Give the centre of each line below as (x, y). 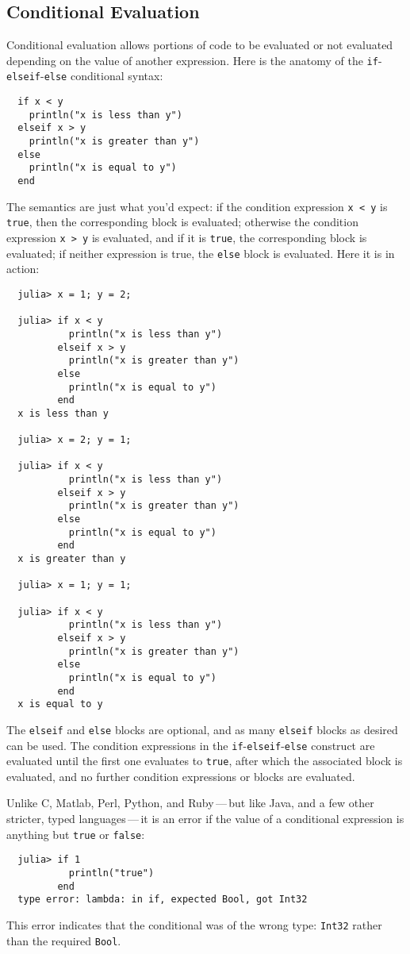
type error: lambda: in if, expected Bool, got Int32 (163, 900)
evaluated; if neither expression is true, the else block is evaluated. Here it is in (201, 253)
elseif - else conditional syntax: (85, 76)
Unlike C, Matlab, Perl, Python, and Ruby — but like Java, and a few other (190, 803)
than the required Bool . (64, 940)
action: (23, 269)
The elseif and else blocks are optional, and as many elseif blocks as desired (202, 729)
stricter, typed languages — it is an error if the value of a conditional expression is (205, 819)
